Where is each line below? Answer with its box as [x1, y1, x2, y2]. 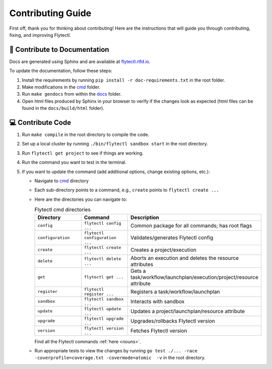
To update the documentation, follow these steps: [9, 68, 113, 74]
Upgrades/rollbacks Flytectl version [130, 317, 215, 324]
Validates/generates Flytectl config [130, 234, 214, 241]
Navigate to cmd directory [34, 178, 89, 184]
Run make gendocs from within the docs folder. [22, 91, 122, 97]
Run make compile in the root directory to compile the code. [22, 131, 150, 138]
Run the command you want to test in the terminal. [22, 159, 127, 166]
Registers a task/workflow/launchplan [130, 288, 220, 295]
